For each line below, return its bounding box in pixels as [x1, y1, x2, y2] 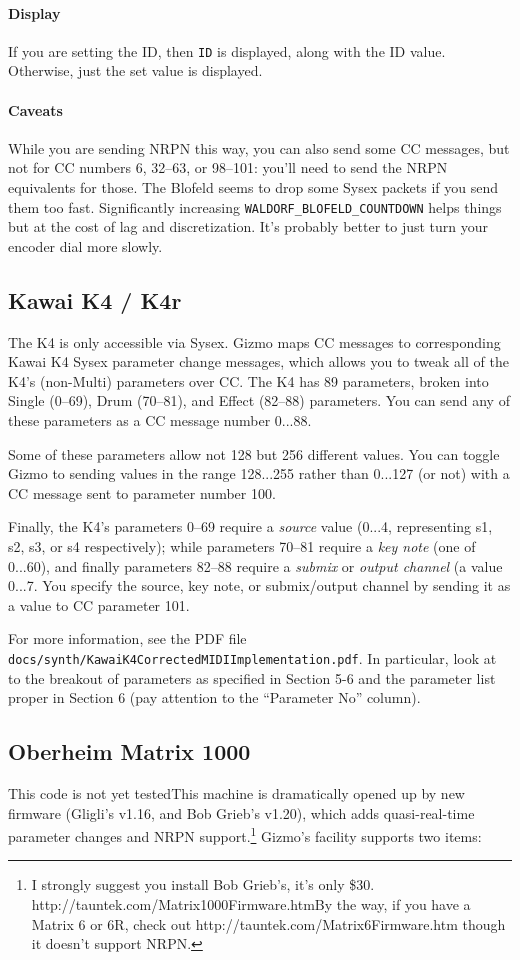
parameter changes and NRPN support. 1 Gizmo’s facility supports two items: [8, 823, 482, 846]
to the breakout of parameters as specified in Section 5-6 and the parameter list [8, 667, 496, 688]
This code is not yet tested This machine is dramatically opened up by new [8, 783, 465, 804]
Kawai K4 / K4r [8, 284, 182, 315]
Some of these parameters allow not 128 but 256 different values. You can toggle [8, 443, 500, 464]
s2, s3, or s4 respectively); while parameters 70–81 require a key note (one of [8, 536, 476, 557]
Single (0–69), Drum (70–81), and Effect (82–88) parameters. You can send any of [8, 390, 510, 411]
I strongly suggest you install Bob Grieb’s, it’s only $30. [31, 874, 375, 895]
